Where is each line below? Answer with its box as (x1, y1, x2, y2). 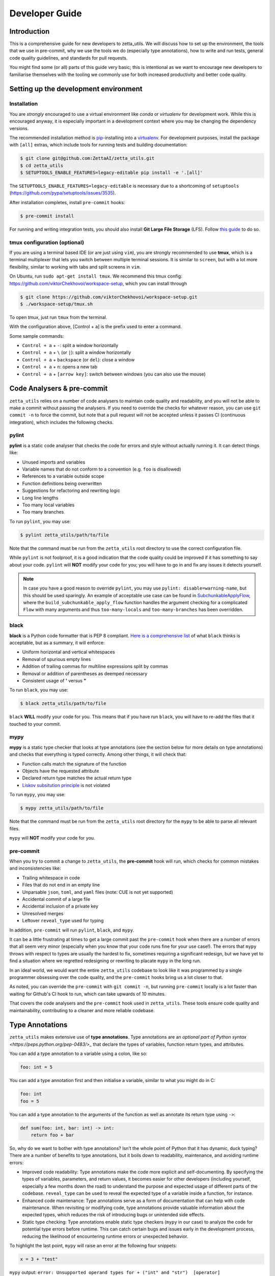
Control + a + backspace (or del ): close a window (22, 356, 135, 362)
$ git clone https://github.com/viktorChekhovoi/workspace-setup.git (20, 294, 198, 300)
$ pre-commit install (20, 213, 74, 219)
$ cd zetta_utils (20, 162, 64, 168)
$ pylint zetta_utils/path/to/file (20, 532, 109, 538)
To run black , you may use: (9, 687, 68, 693)
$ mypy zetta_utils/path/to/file (20, 805, 104, 811)
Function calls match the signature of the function (22, 760, 127, 767)
